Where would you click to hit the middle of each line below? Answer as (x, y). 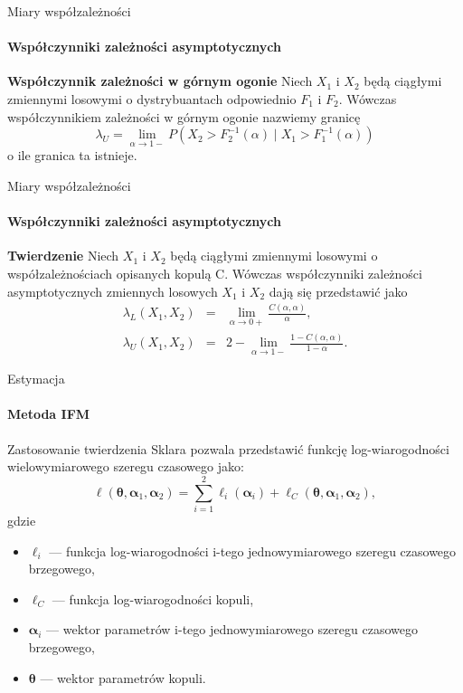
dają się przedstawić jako (338, 291)
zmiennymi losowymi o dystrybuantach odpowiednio (152, 98)
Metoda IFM (49, 414)
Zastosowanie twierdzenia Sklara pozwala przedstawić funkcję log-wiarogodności (228, 448)
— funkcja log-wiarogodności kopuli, (153, 598)
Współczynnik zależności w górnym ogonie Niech (160, 81)
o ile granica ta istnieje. (72, 155)
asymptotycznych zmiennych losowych (113, 291)
